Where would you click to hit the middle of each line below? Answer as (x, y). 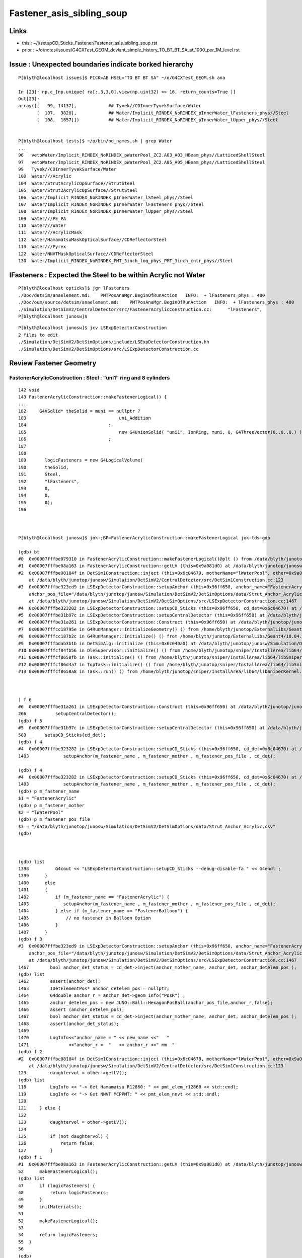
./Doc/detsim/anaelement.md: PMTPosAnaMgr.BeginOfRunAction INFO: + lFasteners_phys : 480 (142, 295)
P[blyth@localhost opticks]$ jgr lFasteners (74, 288)
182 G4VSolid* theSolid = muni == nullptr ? (79, 411)
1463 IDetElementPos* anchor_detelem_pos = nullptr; (94, 988)
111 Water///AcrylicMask (50, 232)
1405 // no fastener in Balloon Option (85, 918)
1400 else (37, 883)
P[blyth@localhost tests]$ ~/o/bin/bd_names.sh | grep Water (95, 141)
